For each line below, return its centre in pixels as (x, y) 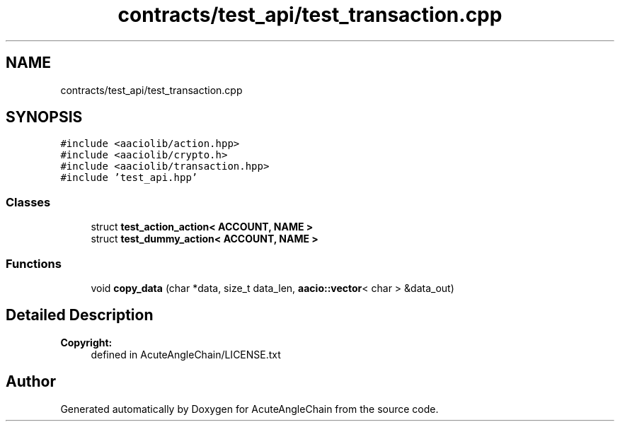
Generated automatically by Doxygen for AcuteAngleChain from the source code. (249, 409)
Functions (34, 263)
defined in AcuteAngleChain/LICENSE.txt (186, 354)
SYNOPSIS (44, 117)
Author (31, 382)
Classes (28, 202)
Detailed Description (80, 315)
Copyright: (86, 342)
